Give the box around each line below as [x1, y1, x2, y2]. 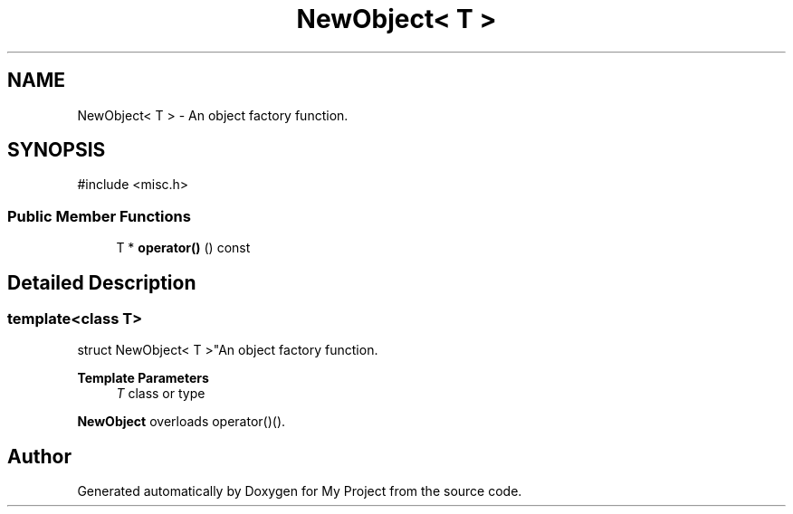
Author [7, 444, 72, 468]
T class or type [116, 385, 205, 402]
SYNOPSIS [7, 138, 106, 162]
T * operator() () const [116, 240, 251, 256]
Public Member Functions [7, 206, 191, 225]
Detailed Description [7, 271, 196, 294]
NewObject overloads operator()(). [77, 414, 286, 430]
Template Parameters [77, 370, 209, 386]
